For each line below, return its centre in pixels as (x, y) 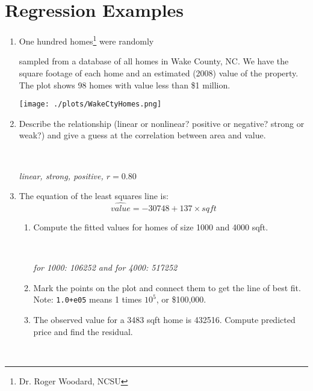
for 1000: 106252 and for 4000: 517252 (105, 267)
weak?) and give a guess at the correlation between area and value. (142, 135)
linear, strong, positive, (61, 175)
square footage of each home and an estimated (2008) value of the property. (159, 72)
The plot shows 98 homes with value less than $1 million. (125, 85)
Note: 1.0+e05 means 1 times (88, 299)
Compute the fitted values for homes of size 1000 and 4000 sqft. (151, 227)
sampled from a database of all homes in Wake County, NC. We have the (154, 61)
